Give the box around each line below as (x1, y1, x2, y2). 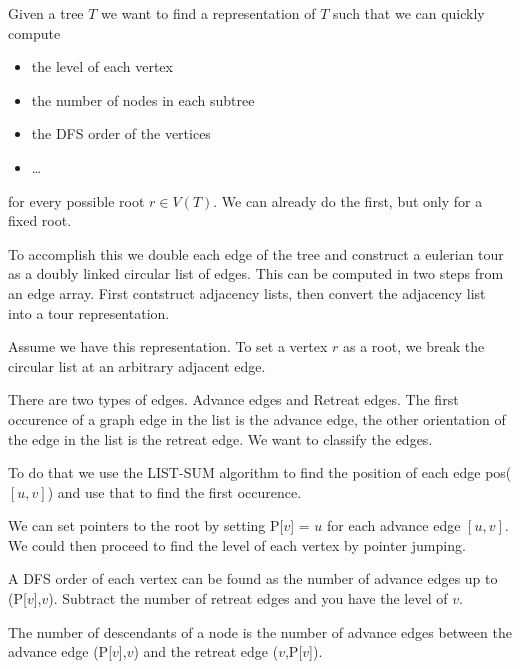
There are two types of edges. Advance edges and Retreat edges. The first (8, 389, 459, 410)
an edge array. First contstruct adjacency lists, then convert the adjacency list (8, 282, 486, 303)
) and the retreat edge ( (133, 641, 279, 662)
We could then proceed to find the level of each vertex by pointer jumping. (8, 534, 466, 555)
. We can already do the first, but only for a (213, 190, 483, 211)
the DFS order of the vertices (31, 123, 211, 144)
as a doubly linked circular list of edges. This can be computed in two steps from (8, 263, 504, 284)
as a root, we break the (342, 336, 485, 357)
